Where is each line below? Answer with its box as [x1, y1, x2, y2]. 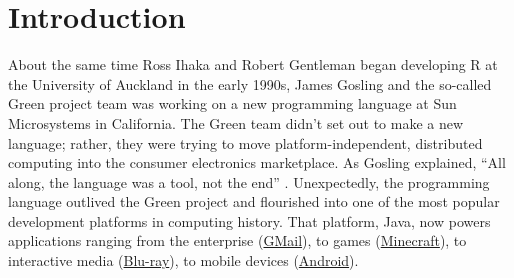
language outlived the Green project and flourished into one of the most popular [8, 191, 500, 212]
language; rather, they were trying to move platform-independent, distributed [8, 132, 483, 153]
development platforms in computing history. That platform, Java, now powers [8, 210, 491, 231]
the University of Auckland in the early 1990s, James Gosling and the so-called [8, 73, 492, 94]
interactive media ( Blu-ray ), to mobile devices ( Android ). [8, 250, 359, 271]
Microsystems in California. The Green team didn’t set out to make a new [8, 112, 464, 133]
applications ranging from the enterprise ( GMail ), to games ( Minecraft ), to [8, 230, 467, 251]
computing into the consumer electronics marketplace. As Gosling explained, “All [8, 152, 506, 173]
